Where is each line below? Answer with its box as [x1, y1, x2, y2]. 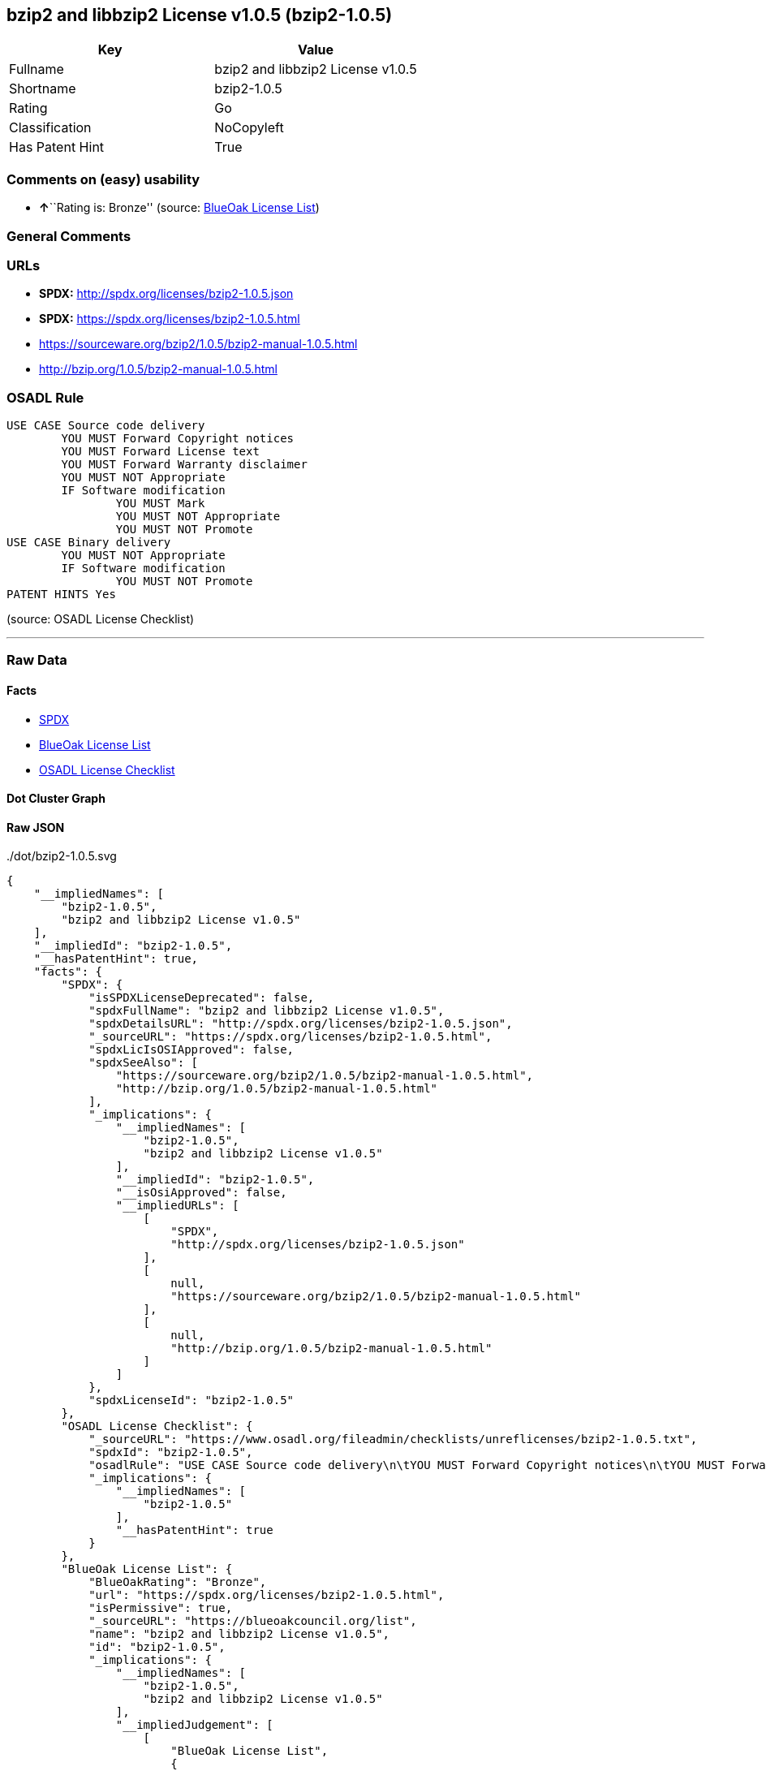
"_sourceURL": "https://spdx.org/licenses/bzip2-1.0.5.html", [88, 1030, 493, 1044]
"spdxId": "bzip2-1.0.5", [88, 1446, 253, 1459]
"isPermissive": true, [88, 1601, 233, 1615]
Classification [9, 119, 92, 136]
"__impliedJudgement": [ [115, 1718, 273, 1732]
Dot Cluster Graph [6, 791, 105, 806]
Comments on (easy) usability [6, 170, 200, 187]
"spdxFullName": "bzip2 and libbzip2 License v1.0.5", [88, 1004, 445, 1018]
